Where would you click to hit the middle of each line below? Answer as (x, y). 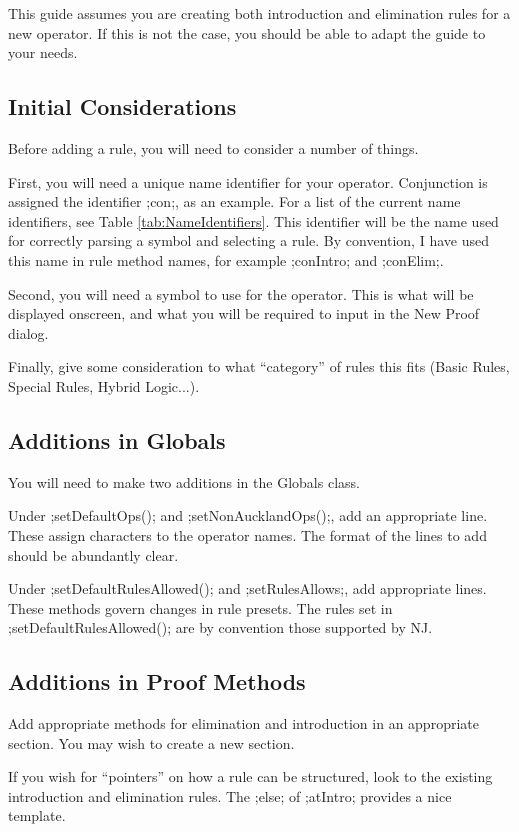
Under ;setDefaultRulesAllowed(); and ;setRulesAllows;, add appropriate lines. (247, 588)
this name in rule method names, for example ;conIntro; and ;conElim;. (226, 259)
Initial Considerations (122, 106)
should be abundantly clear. (93, 554)
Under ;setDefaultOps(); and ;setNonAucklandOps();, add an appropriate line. (248, 515)
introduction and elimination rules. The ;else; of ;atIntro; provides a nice (230, 795)
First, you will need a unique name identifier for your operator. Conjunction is (248, 181)
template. (37, 815)
